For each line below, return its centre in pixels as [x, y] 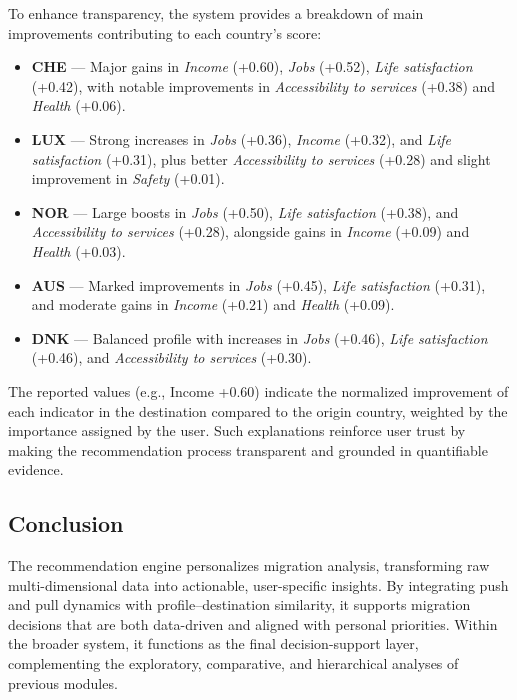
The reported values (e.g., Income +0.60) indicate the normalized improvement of [258, 390]
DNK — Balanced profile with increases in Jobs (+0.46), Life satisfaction [259, 337]
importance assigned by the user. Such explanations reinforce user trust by [237, 430]
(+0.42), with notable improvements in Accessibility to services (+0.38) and [263, 85]
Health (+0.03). [78, 250]
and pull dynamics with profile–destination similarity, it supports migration [239, 604]
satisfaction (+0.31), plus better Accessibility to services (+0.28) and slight [261, 158]
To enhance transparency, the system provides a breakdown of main [216, 13]
